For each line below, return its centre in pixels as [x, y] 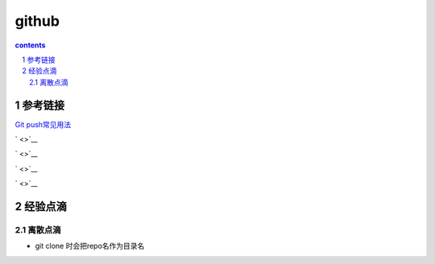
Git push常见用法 [43, 124]
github [37, 21]
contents [30, 45]
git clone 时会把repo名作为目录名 [90, 246]
